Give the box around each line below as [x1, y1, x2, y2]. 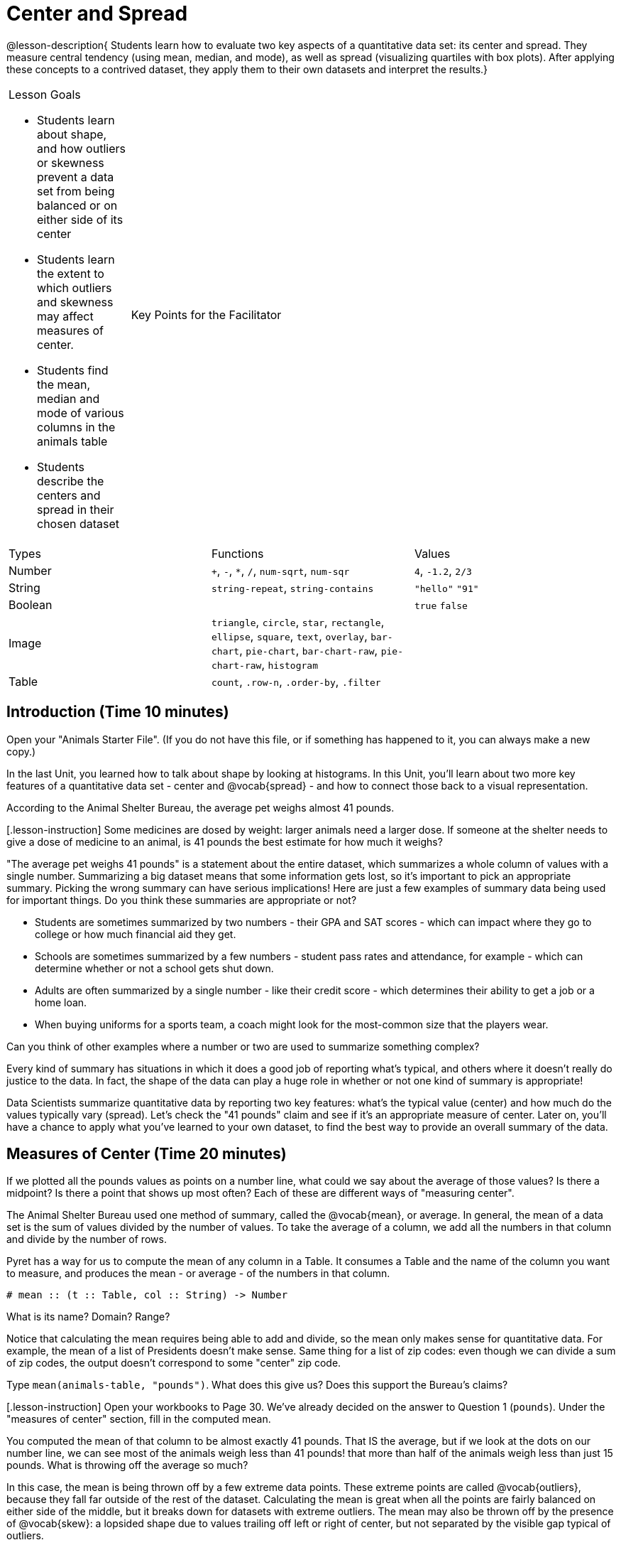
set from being [37, 183, 115, 198]
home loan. [35, 996, 87, 1008]
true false [414, 600, 468, 611]
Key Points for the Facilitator [131, 307, 282, 322]
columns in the [37, 419, 116, 434]
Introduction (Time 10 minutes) [6, 703, 229, 721]
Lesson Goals [9, 87, 81, 102]
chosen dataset [37, 516, 120, 531]
